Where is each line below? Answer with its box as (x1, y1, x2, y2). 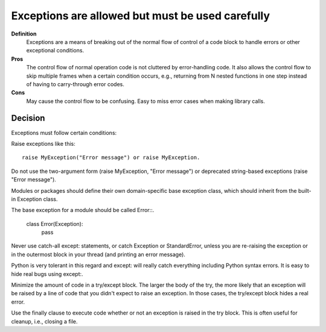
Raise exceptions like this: (11, 140, 75, 147)
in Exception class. (11, 195, 58, 202)
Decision (11, 113, 45, 124)
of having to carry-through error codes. (26, 80, 125, 87)
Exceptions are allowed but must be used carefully (11, 9, 270, 22)
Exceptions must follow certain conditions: (11, 129, 117, 136)
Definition (11, 30, 37, 37)
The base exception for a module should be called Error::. (11, 207, 155, 214)
